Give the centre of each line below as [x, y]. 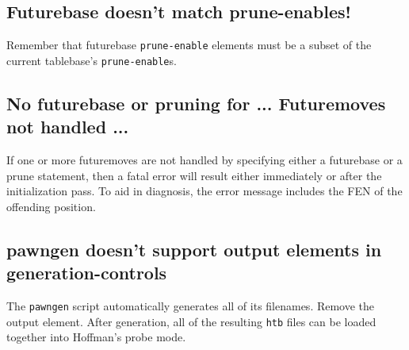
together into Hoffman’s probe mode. [96, 337]
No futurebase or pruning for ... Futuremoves [196, 103]
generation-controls [87, 273]
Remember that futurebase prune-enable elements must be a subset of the [189, 45]
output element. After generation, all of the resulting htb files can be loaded [191, 321]
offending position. [51, 206]
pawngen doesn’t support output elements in [194, 249]
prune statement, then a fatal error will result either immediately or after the [194, 175]
